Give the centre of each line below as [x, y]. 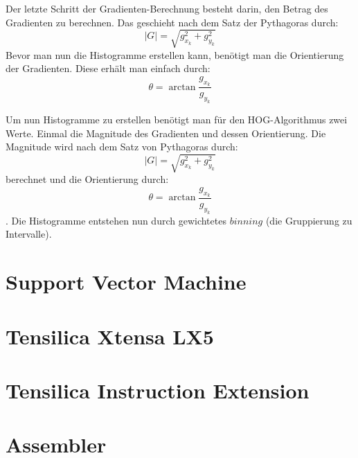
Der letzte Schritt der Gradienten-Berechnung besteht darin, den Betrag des [167, 8]
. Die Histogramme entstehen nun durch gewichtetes [116, 220]
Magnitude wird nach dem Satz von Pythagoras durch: [122, 147]
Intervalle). [29, 234]
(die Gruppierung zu [309, 220]
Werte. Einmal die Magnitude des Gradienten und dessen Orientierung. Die [166, 133]
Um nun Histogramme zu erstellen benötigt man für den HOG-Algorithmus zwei [177, 119]
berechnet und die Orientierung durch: [87, 179]
